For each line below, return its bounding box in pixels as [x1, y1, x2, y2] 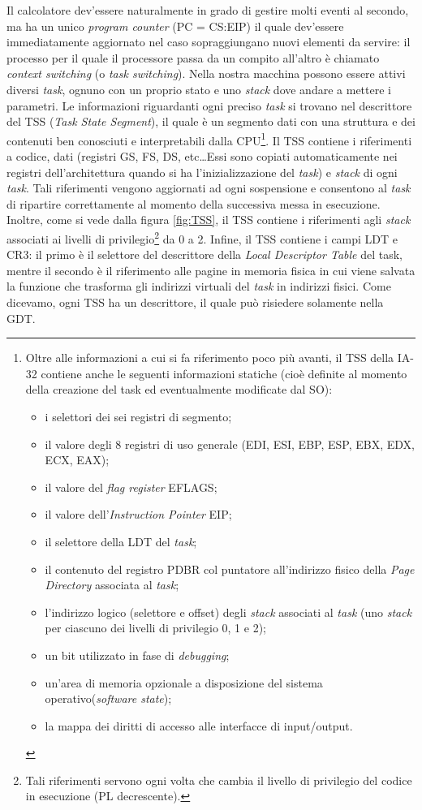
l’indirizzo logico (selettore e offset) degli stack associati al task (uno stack [45, 603, 412, 620]
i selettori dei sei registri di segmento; [45, 407, 232, 424]
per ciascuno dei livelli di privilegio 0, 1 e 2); [45, 619, 266, 636]
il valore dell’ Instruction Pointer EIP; [45, 506, 232, 523]
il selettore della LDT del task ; [45, 532, 197, 549]
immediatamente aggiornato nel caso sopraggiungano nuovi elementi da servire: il [6, 33, 411, 50]
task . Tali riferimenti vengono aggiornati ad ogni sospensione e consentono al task [6, 179, 411, 196]
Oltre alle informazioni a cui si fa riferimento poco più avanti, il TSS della [25, 349, 394, 366]
